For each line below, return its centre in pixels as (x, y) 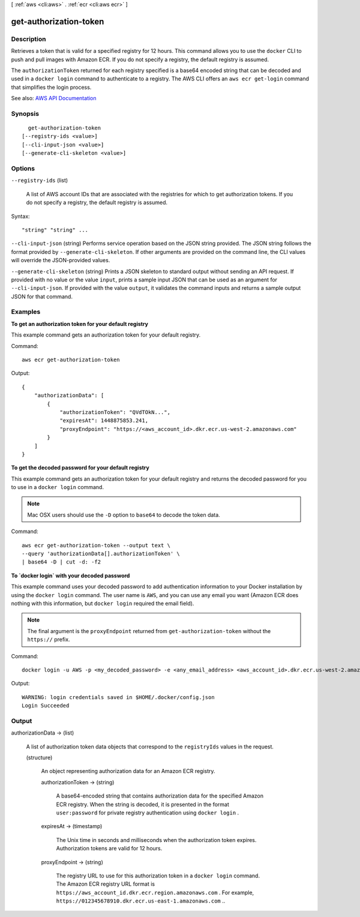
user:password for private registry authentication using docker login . (148, 813)
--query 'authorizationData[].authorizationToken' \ (101, 554)
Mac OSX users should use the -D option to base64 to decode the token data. (124, 515)
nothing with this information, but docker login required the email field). (103, 603)
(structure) (39, 758)
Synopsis (25, 113)
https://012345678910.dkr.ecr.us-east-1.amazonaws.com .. (141, 901)
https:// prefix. (49, 640)
